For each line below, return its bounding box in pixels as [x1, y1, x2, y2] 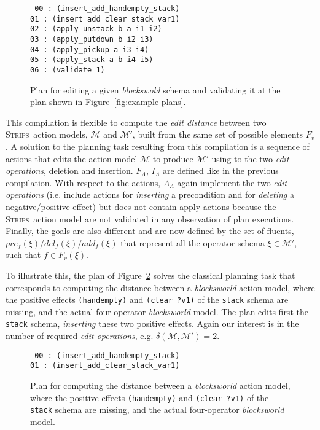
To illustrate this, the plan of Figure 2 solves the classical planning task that [6, 268, 295, 281]
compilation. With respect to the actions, [6, 176, 161, 189]
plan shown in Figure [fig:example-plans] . [30, 95, 186, 108]
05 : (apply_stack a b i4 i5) [30, 55, 154, 64]
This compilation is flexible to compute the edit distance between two [6, 115, 267, 128]
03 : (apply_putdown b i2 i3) [30, 34, 154, 44]
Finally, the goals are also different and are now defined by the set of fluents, [6, 224, 294, 237]
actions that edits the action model [6, 152, 138, 165]
